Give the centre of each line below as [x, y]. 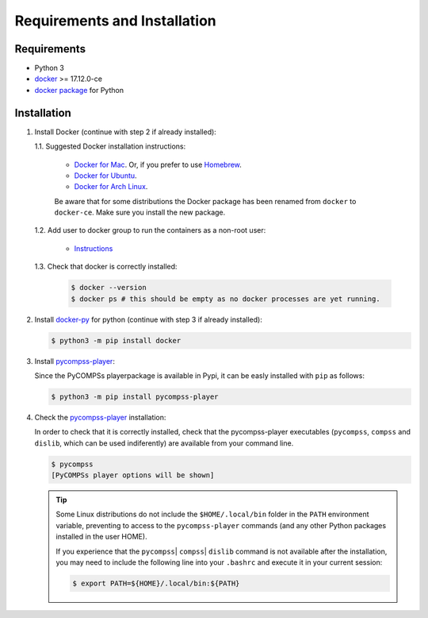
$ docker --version [109, 288]
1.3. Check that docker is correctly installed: [106, 267]
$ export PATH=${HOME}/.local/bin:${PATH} [156, 583]
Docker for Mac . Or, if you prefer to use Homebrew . [158, 164]
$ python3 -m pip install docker [116, 340]
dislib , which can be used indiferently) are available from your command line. [164, 443]
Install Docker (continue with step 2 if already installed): [126, 132]
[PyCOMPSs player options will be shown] [133, 475]
